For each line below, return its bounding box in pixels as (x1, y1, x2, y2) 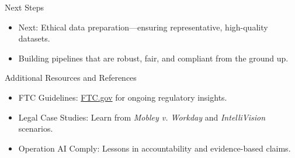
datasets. (18, 32, 50, 44)
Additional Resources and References (5, 71, 137, 84)
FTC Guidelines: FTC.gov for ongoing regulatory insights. (18, 91, 227, 103)
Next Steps (5, 1, 44, 13)
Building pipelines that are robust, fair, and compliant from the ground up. (18, 51, 289, 64)
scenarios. (18, 122, 53, 135)
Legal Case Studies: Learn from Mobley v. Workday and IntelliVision (18, 111, 266, 123)
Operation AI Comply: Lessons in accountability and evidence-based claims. (18, 142, 291, 154)
